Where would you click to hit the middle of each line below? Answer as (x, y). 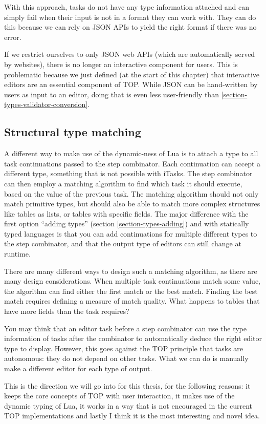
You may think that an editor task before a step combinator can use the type (126, 328)
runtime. (17, 254)
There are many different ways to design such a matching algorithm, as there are (131, 271)
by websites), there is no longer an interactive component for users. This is (121, 64)
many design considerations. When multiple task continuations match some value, (132, 281)
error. (13, 37)
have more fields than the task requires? (67, 311)
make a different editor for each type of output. (78, 368)
